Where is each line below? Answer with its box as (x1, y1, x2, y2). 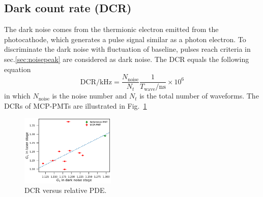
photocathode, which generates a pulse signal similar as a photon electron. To (4, 34, 246, 44)
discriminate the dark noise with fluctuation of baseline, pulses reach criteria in (4, 44, 251, 54)
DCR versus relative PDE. (24, 185, 107, 195)
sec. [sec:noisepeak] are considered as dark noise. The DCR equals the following (4, 53, 249, 64)
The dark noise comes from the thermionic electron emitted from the (4, 24, 219, 35)
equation (4, 63, 31, 74)
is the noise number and (52, 90, 127, 101)
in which (4, 90, 31, 101)
